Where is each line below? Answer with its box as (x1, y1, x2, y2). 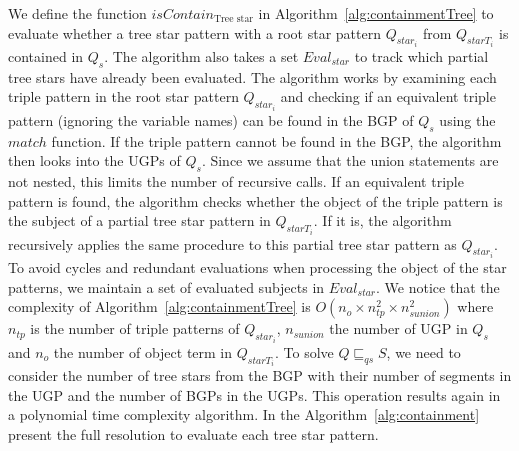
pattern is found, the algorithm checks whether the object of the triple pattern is (8, 190, 503, 211)
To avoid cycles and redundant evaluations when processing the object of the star (8, 257, 507, 278)
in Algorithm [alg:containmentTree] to (258, 3, 494, 23)
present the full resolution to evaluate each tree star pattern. (8, 423, 379, 444)
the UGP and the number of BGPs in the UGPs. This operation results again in (8, 384, 501, 405)
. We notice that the (376, 276, 500, 297)
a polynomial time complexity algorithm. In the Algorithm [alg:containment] (8, 404, 480, 425)
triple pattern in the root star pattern (8, 86, 239, 107)
